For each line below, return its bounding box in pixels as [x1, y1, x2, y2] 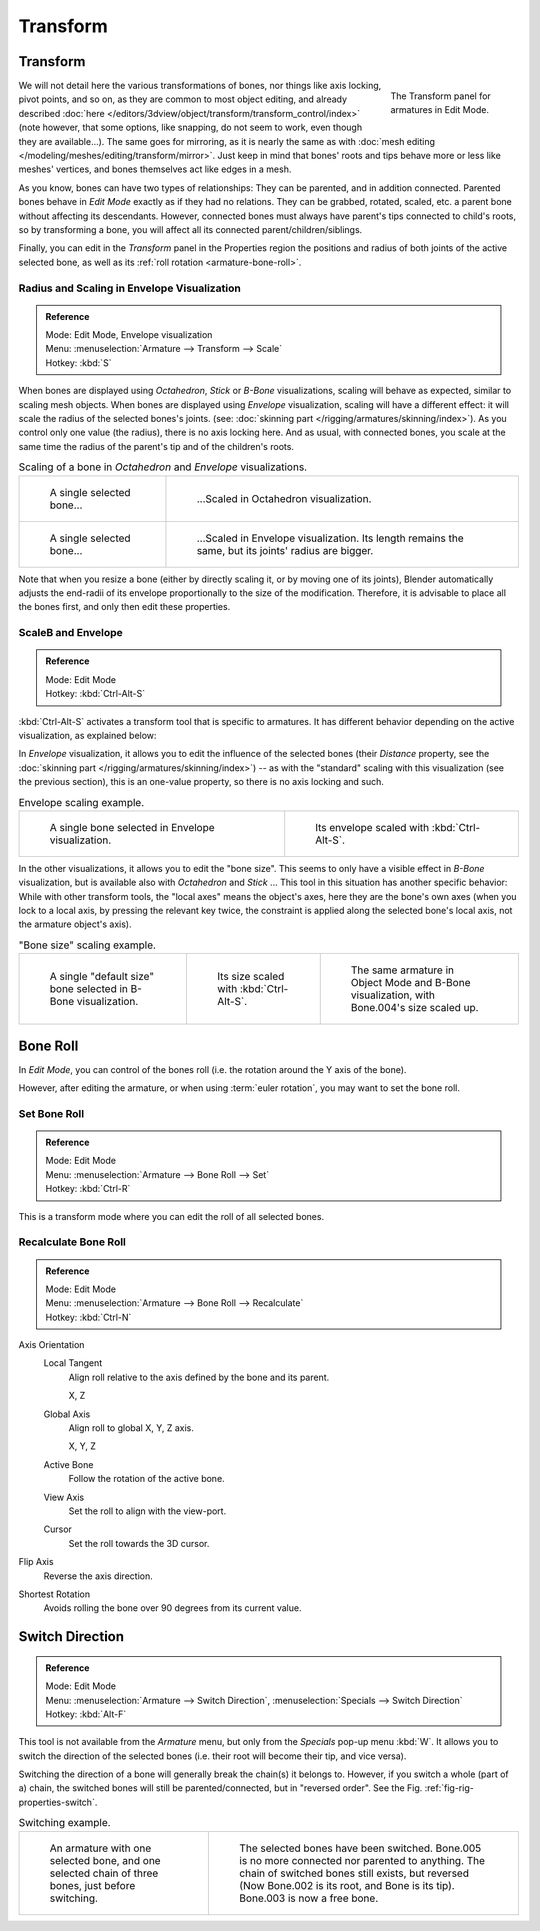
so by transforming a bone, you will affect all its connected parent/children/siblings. [18, 223, 363, 235]
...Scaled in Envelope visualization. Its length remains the [196, 531, 464, 545]
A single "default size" [49, 970, 155, 984]
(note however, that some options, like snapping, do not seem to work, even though [18, 121, 363, 134]
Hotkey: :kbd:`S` [45, 356, 112, 369]
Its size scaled [216, 970, 285, 984]
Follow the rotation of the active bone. [68, 1473, 225, 1485]
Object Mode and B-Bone [350, 976, 471, 990]
